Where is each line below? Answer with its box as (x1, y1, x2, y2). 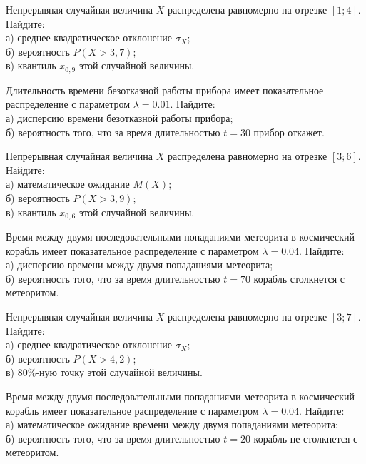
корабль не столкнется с (253, 430, 358, 445)
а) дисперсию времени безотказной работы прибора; (6, 111, 233, 126)
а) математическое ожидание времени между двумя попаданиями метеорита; (6, 417, 338, 432)
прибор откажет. (253, 124, 325, 139)
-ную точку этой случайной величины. (36, 365, 203, 380)
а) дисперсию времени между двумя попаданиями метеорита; (6, 257, 273, 272)
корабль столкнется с (253, 271, 345, 286)
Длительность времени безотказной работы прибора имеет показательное (6, 82, 324, 97)
